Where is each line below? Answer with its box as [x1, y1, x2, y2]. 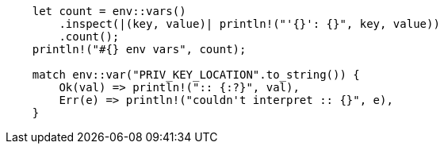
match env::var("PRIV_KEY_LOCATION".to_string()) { [32, 68, 360, 81]
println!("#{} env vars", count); [32, 43, 247, 56]
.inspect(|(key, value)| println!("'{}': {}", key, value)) [59, 17, 440, 30]
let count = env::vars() [32, 5, 186, 17]
